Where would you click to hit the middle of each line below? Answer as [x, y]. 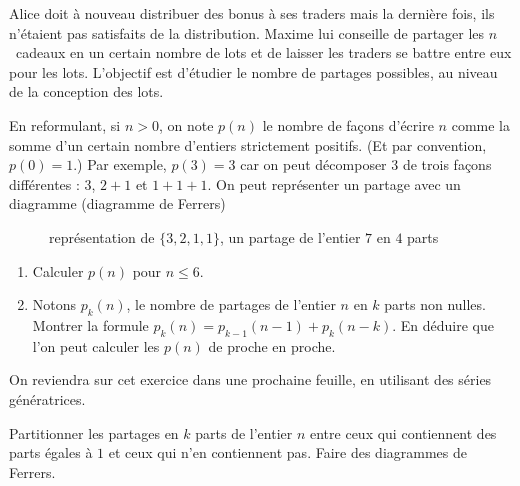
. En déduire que [443, 324]
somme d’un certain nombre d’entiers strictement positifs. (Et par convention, [248, 144]
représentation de [102, 236]
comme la [480, 124]
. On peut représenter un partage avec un [334, 183]
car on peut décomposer [313, 164]
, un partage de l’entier [290, 236]
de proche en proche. [272, 345]
